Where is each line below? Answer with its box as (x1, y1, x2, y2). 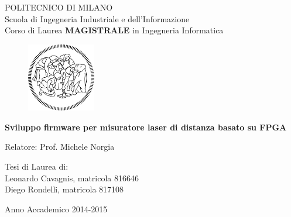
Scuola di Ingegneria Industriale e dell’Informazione (5, 12, 190, 25)
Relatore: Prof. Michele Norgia (5, 140, 115, 153)
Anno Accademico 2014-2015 (5, 202, 108, 215)
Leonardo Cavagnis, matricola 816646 (5, 171, 139, 184)
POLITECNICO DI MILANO (5, 1, 113, 13)
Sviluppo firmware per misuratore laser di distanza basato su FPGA (5, 120, 287, 133)
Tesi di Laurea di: (5, 160, 69, 172)
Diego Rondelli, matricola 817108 (5, 183, 124, 195)
